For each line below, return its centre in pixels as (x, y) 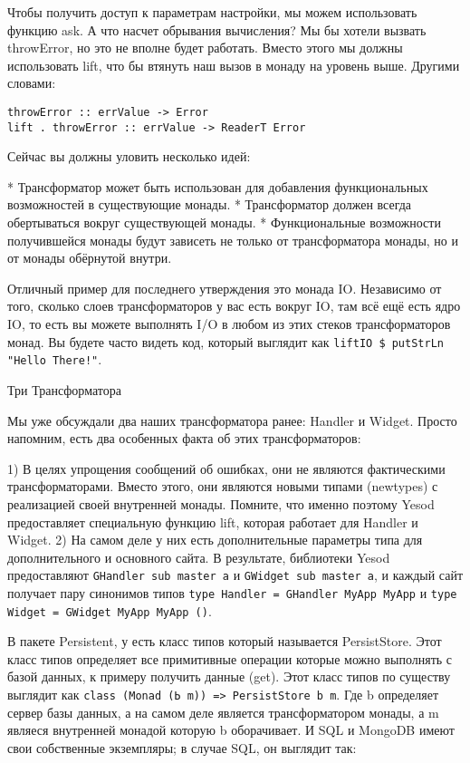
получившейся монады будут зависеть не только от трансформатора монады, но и (233, 240)
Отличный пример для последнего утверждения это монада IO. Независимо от (225, 288)
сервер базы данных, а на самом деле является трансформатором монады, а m (223, 712)
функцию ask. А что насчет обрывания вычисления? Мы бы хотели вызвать (217, 29)
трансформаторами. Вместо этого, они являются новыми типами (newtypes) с (223, 486)
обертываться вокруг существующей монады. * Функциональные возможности (224, 222)
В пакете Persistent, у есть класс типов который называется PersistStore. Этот (225, 641)
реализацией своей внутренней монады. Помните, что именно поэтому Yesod (221, 503)
